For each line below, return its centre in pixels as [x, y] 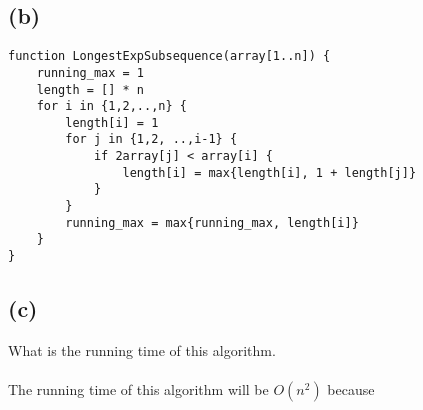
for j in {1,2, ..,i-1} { [151, 139]
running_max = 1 [90, 72]
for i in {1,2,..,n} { [111, 106]
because [351, 389]
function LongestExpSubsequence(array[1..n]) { [169, 56]
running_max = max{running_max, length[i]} [212, 222]
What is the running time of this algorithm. [142, 349]
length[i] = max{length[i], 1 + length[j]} [269, 172]
